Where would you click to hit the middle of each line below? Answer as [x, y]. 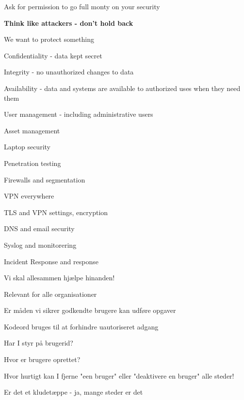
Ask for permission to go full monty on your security [82, 6]
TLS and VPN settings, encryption [56, 212]
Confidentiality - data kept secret [53, 55]
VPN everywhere [29, 196]
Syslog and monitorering [40, 245]
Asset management [32, 130]
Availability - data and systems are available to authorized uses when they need [122, 88]
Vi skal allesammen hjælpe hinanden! [59, 278]
